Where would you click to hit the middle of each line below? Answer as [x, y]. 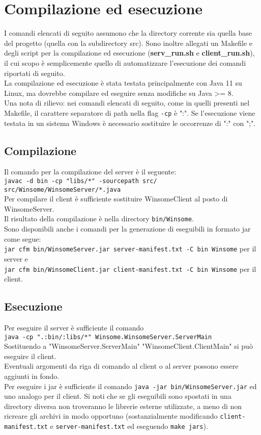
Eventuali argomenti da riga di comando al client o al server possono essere [121, 366]
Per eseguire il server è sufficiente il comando [74, 327]
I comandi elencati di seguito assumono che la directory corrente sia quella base [128, 33]
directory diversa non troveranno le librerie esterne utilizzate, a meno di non [123, 406]
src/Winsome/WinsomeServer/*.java [63, 189]
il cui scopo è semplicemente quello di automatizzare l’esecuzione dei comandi [125, 62]
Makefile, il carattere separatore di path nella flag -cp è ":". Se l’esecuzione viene [130, 112]
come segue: [23, 238]
